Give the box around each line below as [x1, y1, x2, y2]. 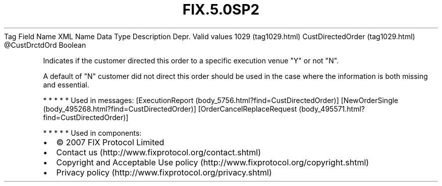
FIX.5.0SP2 [182, 1, 260, 18]
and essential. [43, 80, 89, 89]
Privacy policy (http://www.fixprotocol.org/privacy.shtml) [56, 167, 272, 177]
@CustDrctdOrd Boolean [4, 40, 86, 49]
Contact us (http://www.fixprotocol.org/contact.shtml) [56, 147, 261, 157]
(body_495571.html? [299, 104, 365, 113]
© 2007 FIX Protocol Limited [56, 137, 164, 147]
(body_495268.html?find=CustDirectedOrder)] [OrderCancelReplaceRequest [43, 104, 297, 113]
